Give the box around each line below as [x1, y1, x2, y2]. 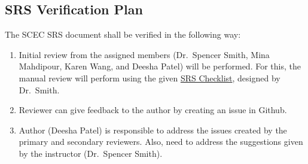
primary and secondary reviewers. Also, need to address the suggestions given [19, 135, 303, 148]
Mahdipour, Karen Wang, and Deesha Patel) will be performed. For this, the [19, 60, 301, 72]
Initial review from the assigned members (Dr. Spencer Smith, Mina [19, 48, 270, 60]
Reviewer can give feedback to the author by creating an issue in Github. [19, 104, 287, 116]
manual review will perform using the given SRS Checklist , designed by [19, 71, 280, 84]
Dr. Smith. [19, 83, 60, 96]
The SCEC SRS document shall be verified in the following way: [5, 28, 241, 41]
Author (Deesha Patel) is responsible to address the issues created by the [19, 123, 287, 136]
